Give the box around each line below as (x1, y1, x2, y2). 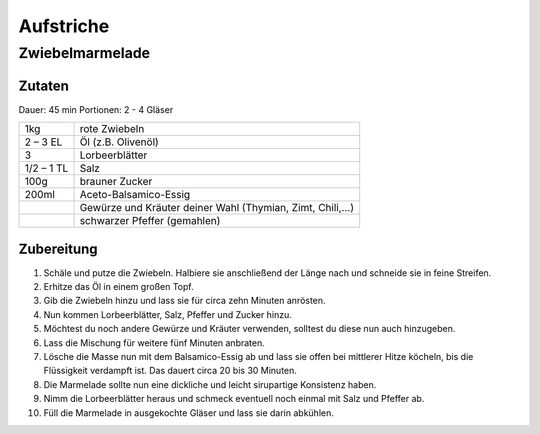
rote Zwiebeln (79, 122, 145, 136)
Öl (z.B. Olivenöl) (79, 135, 159, 149)
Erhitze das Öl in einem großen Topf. (43, 281, 194, 293)
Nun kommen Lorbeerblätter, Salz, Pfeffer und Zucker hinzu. (43, 308, 292, 320)
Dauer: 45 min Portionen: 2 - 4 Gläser (18, 103, 174, 115)
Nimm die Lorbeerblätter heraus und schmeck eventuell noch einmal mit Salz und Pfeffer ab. (43, 393, 425, 405)
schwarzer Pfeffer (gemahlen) (79, 214, 221, 228)
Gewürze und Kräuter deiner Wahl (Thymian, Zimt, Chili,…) (79, 201, 355, 215)
